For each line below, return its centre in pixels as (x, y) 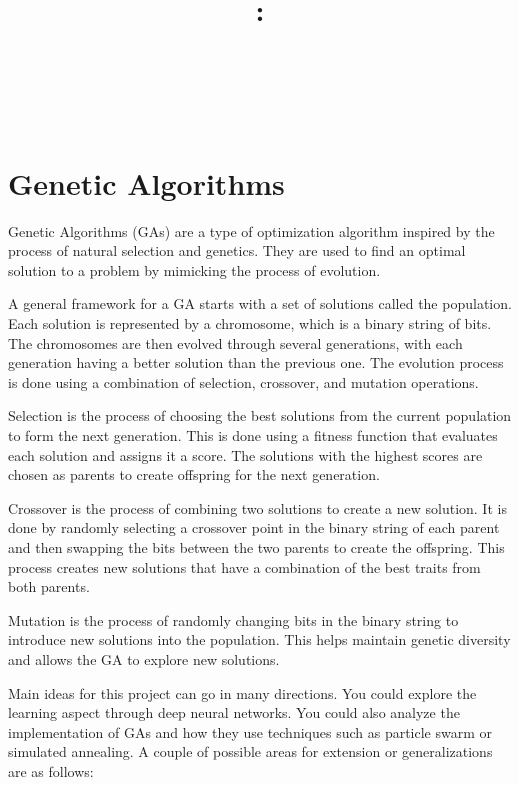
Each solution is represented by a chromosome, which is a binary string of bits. (250, 323)
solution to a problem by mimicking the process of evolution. (194, 269)
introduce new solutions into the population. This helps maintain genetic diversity (259, 639)
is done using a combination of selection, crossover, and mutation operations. (243, 381)
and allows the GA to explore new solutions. (144, 658)
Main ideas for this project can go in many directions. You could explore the (242, 692)
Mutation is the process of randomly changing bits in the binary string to (233, 619)
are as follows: (51, 770)
